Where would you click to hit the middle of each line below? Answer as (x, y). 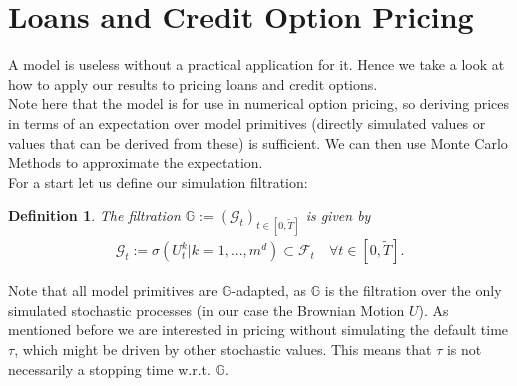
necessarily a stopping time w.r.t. (109, 368)
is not (464, 348)
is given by (338, 215)
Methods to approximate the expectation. (135, 162)
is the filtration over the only (413, 290)
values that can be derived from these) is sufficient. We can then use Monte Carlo (258, 142)
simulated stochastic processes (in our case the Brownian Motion (206, 309)
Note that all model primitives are (113, 290)
